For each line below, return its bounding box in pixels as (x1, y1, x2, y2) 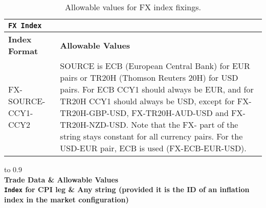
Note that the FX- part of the (131, 119, 238, 130)
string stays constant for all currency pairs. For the (60, 130, 243, 142)
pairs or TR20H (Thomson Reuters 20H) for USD (60, 72, 238, 83)
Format (8, 45, 38, 57)
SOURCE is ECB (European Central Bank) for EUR (60, 60, 250, 72)
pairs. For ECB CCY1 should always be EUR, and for (60, 83, 254, 95)
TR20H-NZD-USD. (60, 119, 128, 130)
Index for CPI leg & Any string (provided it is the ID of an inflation (4, 184, 250, 195)
